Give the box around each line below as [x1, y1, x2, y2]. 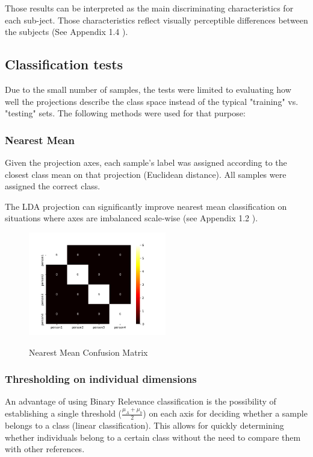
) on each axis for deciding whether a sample [143, 407, 308, 420]
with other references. [5, 443, 85, 455]
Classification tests [5, 55, 123, 74]
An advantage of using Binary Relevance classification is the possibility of [5, 395, 276, 408]
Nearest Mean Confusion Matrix [29, 345, 148, 358]
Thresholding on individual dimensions [5, 371, 197, 386]
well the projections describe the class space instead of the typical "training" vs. [5, 95, 299, 107]
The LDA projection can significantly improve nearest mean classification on [5, 200, 287, 212]
